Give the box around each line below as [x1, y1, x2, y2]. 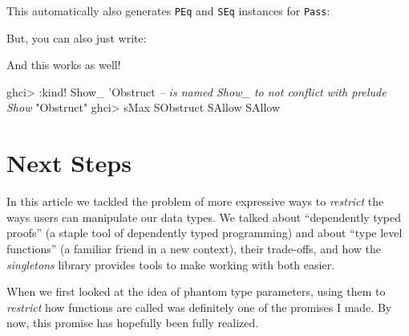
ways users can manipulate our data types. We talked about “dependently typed [6, 208, 401, 225]
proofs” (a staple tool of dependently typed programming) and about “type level [6, 224, 403, 241]
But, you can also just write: [6, 29, 147, 46]
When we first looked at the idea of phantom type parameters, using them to [6, 283, 386, 300]
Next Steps [6, 146, 132, 179]
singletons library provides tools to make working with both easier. [6, 256, 335, 272]
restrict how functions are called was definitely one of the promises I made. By [6, 298, 392, 315]
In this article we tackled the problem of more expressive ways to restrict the [6, 193, 384, 210]
